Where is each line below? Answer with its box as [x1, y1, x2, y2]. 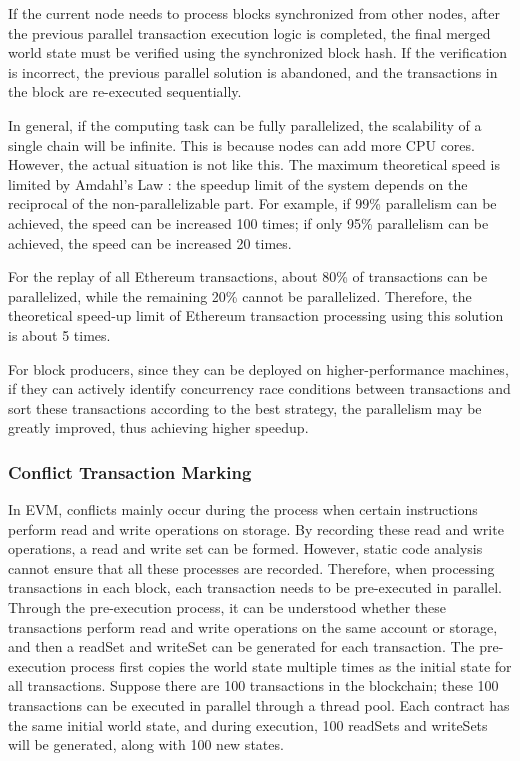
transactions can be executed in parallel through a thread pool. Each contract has [8, 695, 510, 716]
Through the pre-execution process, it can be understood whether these [8, 597, 447, 618]
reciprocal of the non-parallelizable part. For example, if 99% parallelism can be [8, 193, 497, 214]
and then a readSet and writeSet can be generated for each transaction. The [8, 636, 475, 657]
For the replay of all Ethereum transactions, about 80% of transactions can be [8, 266, 488, 287]
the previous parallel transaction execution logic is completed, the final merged [8, 22, 491, 43]
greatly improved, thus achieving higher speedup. [8, 417, 309, 438]
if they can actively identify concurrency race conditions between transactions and [8, 378, 511, 399]
